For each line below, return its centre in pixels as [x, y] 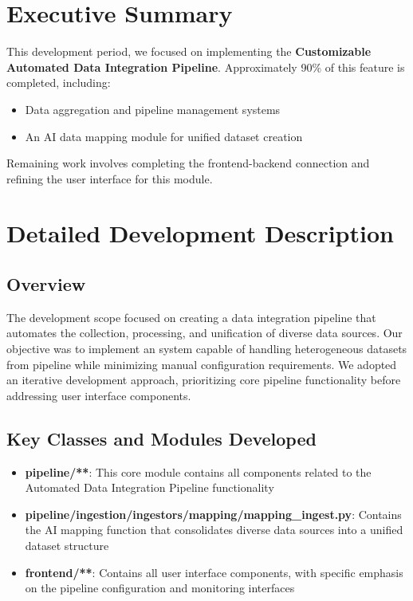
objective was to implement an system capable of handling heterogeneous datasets [207, 349]
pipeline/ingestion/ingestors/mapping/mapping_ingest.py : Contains [213, 514]
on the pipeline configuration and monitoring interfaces [160, 588]
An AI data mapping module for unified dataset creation [164, 136]
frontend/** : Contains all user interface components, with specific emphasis [214, 572]
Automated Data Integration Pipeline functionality [149, 487]
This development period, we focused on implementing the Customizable [189, 51]
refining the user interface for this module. [110, 178]
